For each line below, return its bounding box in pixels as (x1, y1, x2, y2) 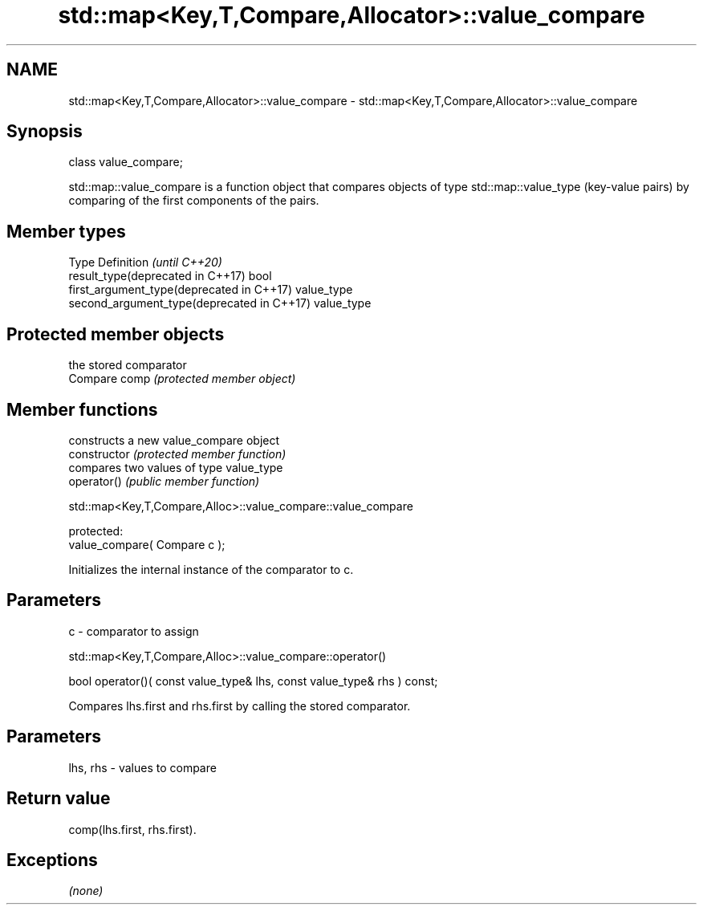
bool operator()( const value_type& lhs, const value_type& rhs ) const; (68, 673, 438, 688)
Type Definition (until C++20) (68, 255, 222, 270)
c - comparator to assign (68, 624, 199, 638)
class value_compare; (68, 155, 183, 169)
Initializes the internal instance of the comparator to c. (68, 562, 354, 576)
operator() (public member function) (68, 474, 260, 488)
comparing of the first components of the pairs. (68, 193, 319, 208)
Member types (6, 221, 126, 242)
